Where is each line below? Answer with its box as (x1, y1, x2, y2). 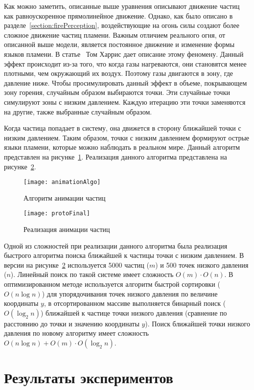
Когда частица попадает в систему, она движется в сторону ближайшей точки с (4, 123, 241, 133)
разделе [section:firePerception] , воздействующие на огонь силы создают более (4, 20, 239, 30)
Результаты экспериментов (4, 367, 173, 388)
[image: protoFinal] (23, 210, 91, 217)
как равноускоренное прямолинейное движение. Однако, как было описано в (4, 10, 233, 21)
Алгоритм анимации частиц (23, 192, 106, 203)
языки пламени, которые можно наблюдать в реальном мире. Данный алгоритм (4, 142, 240, 152)
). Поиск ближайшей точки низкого (145, 318, 250, 328)
